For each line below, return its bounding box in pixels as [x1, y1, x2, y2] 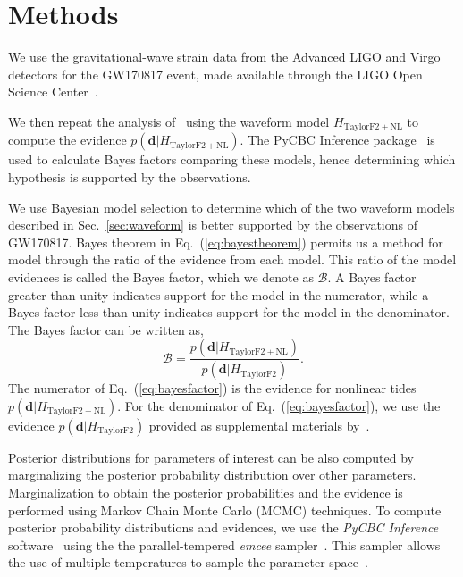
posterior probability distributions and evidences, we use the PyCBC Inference [8, 518, 439, 537]
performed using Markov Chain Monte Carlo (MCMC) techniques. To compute [8, 500, 442, 519]
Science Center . [8, 82, 98, 101]
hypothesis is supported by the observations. [8, 167, 251, 186]
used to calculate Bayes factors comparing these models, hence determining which [8, 150, 456, 169]
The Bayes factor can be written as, [8, 320, 204, 339]
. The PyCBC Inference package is [240, 130, 435, 149]
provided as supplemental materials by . [148, 415, 370, 434]
